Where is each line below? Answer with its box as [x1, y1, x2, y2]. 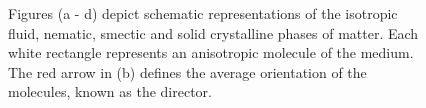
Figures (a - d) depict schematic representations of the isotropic [8, 3, 398, 23]
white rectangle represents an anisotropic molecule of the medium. [8, 42, 414, 63]
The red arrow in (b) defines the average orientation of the [8, 61, 367, 82]
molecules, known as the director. [8, 81, 212, 102]
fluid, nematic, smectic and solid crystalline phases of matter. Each [8, 22, 419, 43]
